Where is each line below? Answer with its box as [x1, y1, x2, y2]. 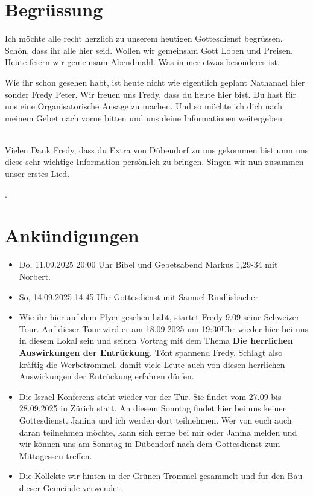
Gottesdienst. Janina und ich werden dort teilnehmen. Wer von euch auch [19, 413, 292, 426]
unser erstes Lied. [5, 167, 70, 180]
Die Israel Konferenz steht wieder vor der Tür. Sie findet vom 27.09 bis [19, 390, 282, 402]
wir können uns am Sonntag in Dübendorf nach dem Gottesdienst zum [19, 437, 280, 450]
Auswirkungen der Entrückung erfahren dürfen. [19, 370, 194, 382]
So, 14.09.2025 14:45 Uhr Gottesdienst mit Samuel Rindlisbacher [19, 290, 258, 303]
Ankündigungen [5, 223, 139, 248]
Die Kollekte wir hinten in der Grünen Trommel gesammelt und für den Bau [19, 469, 303, 482]
